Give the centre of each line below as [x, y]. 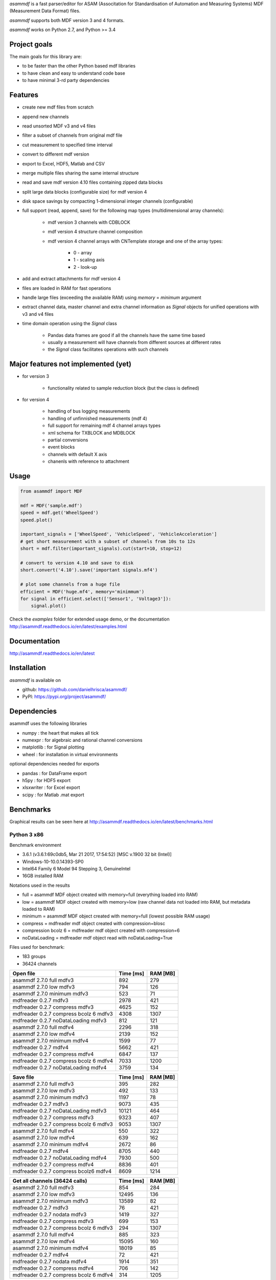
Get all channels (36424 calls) [50, 1181]
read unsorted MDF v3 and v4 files [59, 126]
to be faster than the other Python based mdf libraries [79, 66]
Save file [23, 1077]
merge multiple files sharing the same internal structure [80, 173]
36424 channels [40, 964]
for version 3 [36, 376]
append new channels [45, 116]
